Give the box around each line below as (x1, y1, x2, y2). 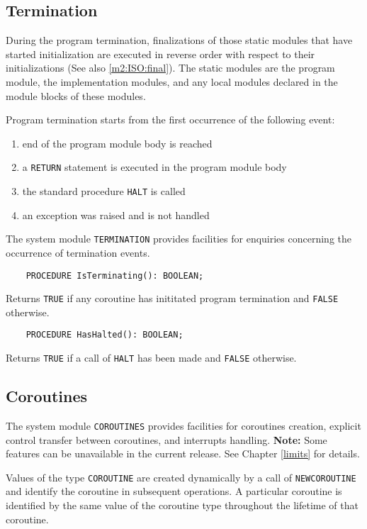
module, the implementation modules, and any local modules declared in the (6, 74, 338, 89)
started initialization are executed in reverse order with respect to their (6, 46, 315, 61)
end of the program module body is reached (22, 135, 213, 150)
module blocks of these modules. (6, 88, 146, 103)
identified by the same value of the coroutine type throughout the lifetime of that (6, 498, 358, 513)
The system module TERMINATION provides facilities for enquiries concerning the (6, 231, 352, 246)
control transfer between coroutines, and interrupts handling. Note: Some (6, 432, 327, 447)
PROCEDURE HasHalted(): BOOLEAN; (26, 330, 183, 340)
